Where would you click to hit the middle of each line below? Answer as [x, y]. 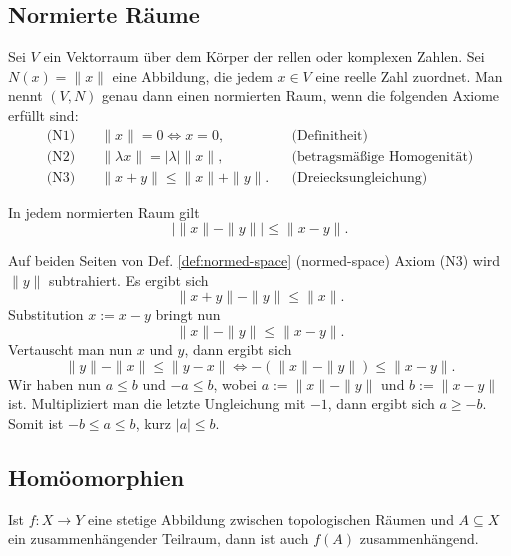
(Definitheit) [330, 135]
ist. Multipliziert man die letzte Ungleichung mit [157, 403]
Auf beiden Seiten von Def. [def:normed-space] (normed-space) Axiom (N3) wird [254, 260]
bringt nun [188, 314]
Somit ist [36, 422]
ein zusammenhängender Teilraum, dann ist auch [158, 538]
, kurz [153, 422]
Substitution [46, 314]
